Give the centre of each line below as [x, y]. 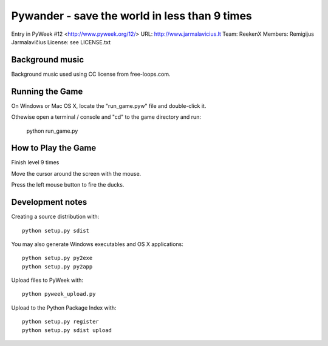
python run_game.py [52, 131]
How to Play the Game [54, 148]
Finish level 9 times [35, 162]
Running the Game [47, 91]
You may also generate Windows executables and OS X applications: [97, 244]
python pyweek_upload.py [59, 294]
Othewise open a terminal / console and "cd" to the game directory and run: [106, 117]
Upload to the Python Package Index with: [64, 308]
